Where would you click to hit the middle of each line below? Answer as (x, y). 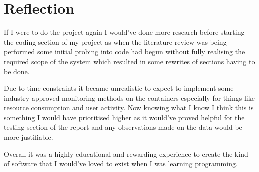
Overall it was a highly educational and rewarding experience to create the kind (126, 154)
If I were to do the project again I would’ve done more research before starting (124, 32)
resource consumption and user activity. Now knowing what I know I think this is (129, 108)
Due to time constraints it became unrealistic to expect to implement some (119, 88)
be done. (17, 71)
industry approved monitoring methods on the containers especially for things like (129, 98)
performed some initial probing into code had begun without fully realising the (125, 52)
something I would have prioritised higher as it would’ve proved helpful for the (124, 117)
